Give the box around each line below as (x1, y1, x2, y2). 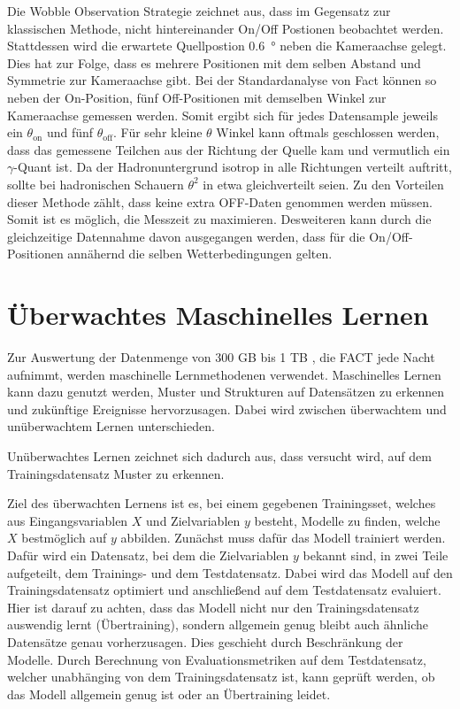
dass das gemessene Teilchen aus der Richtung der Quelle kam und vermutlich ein (7, 140, 450, 158)
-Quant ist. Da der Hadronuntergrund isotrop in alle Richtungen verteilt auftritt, (13, 158, 452, 176)
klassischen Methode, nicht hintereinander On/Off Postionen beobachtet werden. (7, 19, 444, 37)
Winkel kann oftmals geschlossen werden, (216, 123, 440, 142)
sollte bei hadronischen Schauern (7, 174, 184, 193)
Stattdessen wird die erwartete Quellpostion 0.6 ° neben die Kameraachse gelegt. (7, 36, 447, 55)
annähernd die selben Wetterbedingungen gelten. (67, 244, 333, 263)
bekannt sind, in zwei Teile (303, 545, 448, 564)
